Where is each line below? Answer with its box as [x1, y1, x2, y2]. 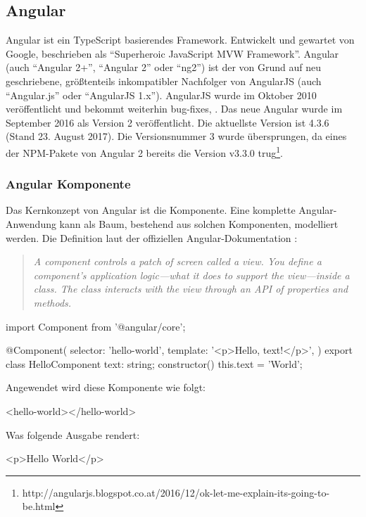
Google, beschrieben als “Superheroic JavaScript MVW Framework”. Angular [6, 46, 339, 60]
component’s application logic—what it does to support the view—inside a [33, 267, 350, 282]
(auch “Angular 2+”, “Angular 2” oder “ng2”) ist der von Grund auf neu [6, 60, 322, 75]
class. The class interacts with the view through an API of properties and [33, 281, 348, 296]
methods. [33, 295, 72, 309]
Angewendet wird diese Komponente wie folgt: [6, 380, 206, 395]
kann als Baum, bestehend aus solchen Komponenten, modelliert [59, 217, 339, 231]
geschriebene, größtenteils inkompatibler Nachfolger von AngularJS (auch [6, 73, 322, 88]
